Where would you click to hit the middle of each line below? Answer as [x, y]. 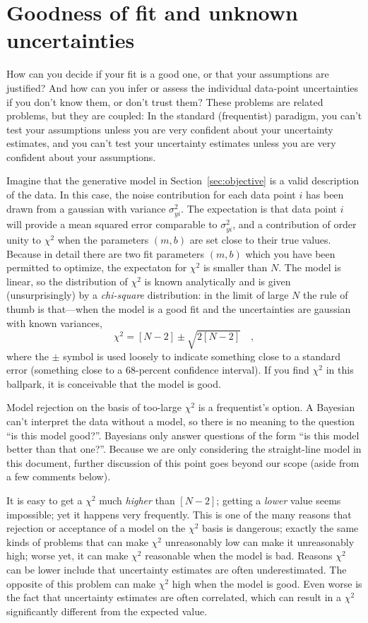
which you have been [290, 253]
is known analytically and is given [218, 281]
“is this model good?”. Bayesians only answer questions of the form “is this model [183, 435]
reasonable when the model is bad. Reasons [239, 556]
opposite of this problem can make [81, 583]
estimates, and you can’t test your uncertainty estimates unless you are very [171, 143]
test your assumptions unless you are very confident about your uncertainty [170, 129]
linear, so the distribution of [67, 281]
